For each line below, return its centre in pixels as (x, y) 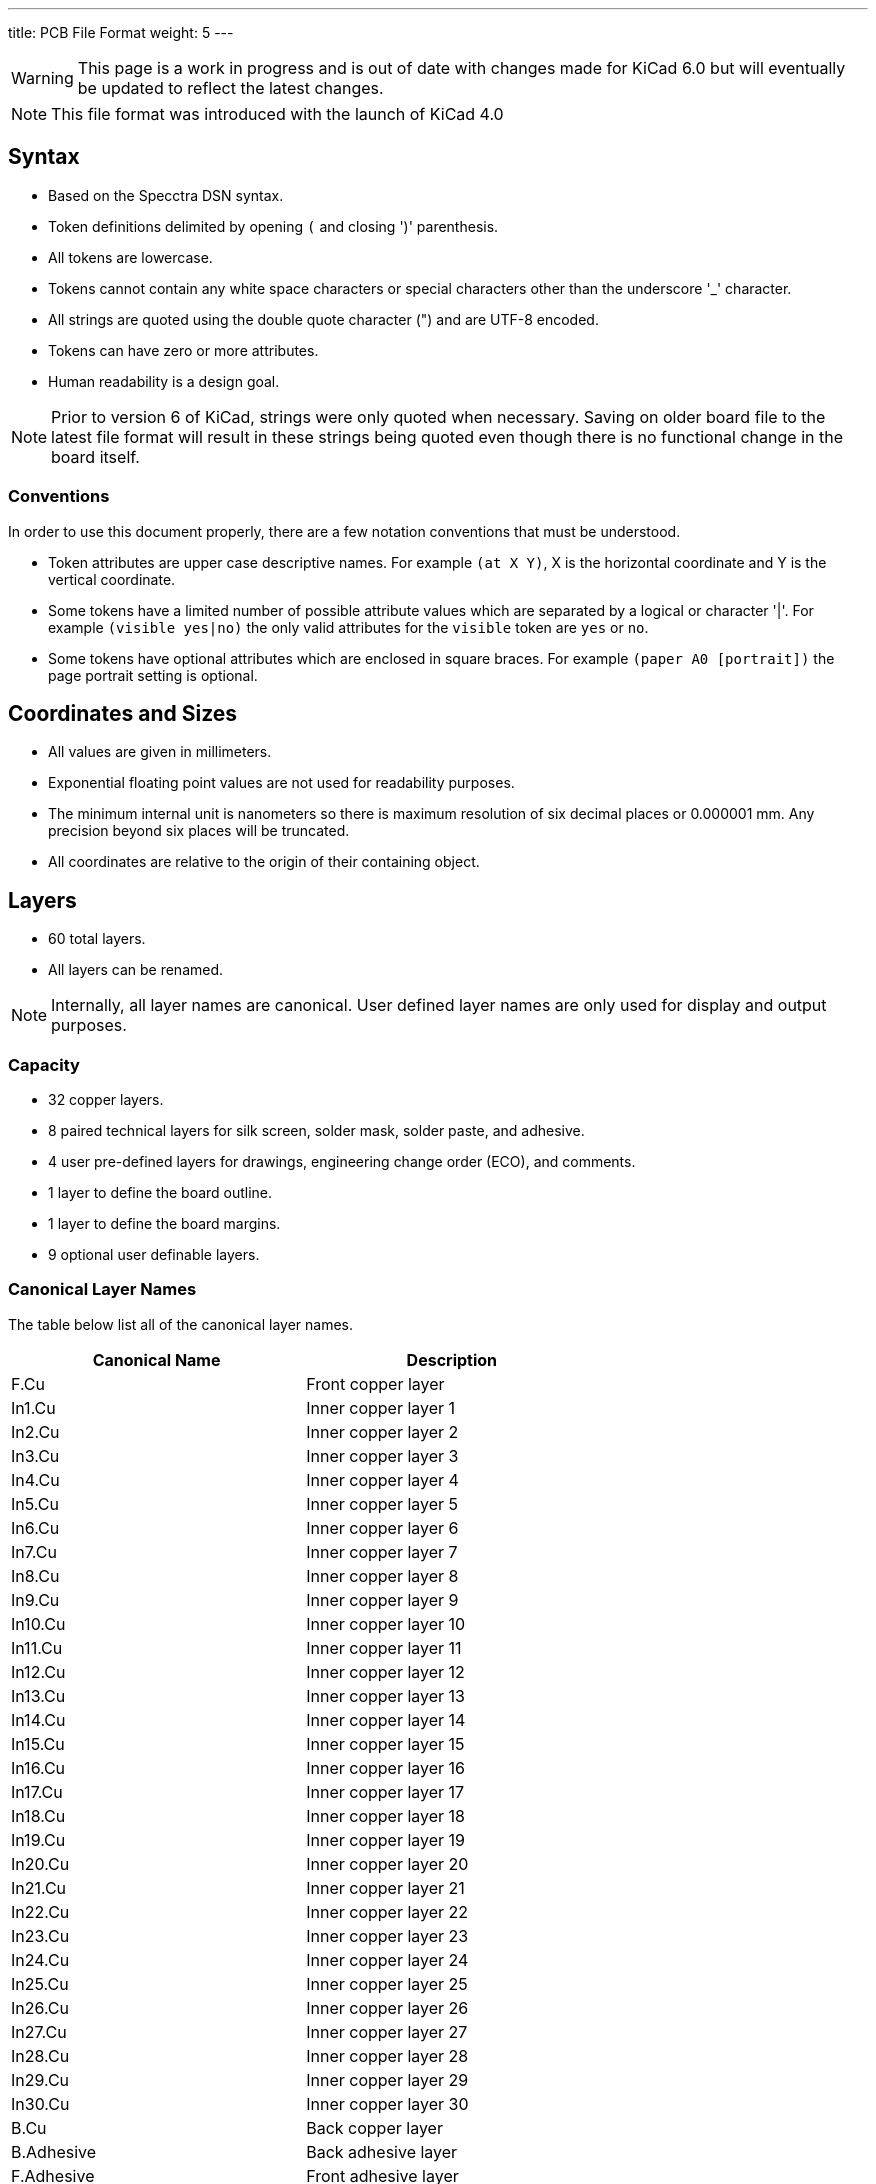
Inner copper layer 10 (386, 1623)
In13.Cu (38, 1695)
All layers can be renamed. (136, 970)
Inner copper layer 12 (385, 1671)
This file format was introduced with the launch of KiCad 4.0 (277, 114)
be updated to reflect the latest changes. (230, 88)
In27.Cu (39, 2031)
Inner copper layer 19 (386, 1839)
